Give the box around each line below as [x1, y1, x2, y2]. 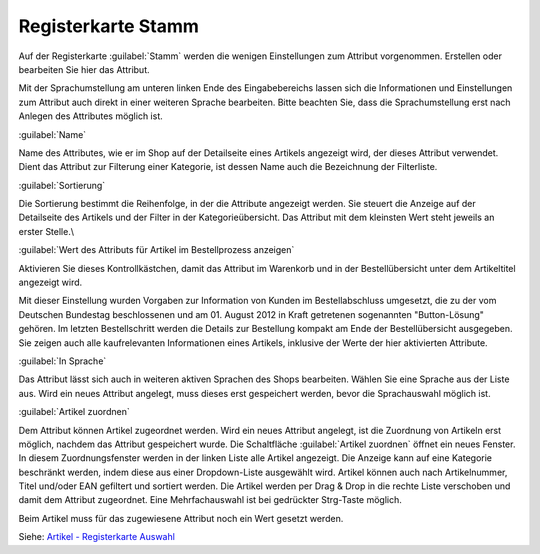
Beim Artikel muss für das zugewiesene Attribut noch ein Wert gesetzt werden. [18, 512, 344, 524]
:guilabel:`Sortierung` [18, 179, 106, 191]
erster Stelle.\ [18, 225, 75, 237]
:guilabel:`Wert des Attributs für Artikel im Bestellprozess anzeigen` [18, 244, 295, 256]
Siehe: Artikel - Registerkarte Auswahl [18, 531, 175, 543]
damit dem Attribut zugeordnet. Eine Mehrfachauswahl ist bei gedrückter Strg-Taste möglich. [18, 494, 402, 506]
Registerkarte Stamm [18, 15, 200, 37]
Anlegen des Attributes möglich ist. [18, 110, 164, 122]
